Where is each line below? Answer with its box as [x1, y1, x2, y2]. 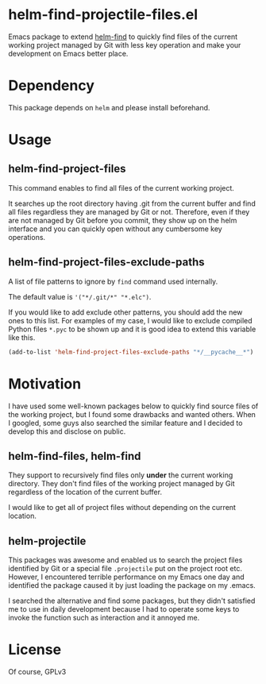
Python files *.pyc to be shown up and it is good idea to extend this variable [8, 324, 256, 334]
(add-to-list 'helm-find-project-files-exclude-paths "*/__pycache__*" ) [8, 348, 254, 356]
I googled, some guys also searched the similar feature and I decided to [8, 418, 243, 427]
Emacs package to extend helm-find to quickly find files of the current [8, 32, 238, 41]
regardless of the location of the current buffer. [8, 487, 163, 497]
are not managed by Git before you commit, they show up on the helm [8, 215, 237, 225]
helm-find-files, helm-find [8, 449, 141, 462]
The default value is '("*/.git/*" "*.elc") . [8, 292, 152, 301]
